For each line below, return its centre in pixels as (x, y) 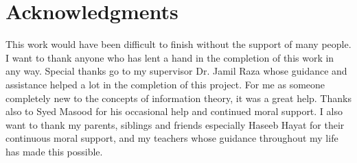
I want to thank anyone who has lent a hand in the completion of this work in (170, 57)
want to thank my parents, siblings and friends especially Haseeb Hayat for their (175, 124)
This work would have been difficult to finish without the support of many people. (178, 44)
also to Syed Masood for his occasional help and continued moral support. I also (174, 111)
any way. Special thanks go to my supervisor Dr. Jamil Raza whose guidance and (176, 71)
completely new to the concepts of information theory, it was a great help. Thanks (178, 98)
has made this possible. (54, 151)
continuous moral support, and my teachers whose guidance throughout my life (172, 138)
